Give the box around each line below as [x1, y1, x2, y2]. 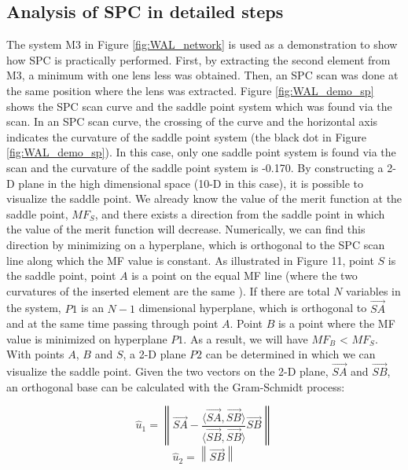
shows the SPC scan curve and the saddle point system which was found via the [6, 97, 392, 114]
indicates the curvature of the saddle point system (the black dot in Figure [6, 128, 366, 145]
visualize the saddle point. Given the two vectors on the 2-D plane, [6, 363, 329, 380]
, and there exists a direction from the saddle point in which [94, 205, 385, 222]
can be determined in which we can [205, 346, 376, 362]
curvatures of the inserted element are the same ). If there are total [6, 282, 330, 299]
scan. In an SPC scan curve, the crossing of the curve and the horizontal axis [6, 113, 378, 130]
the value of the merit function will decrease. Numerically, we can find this [6, 221, 366, 237]
